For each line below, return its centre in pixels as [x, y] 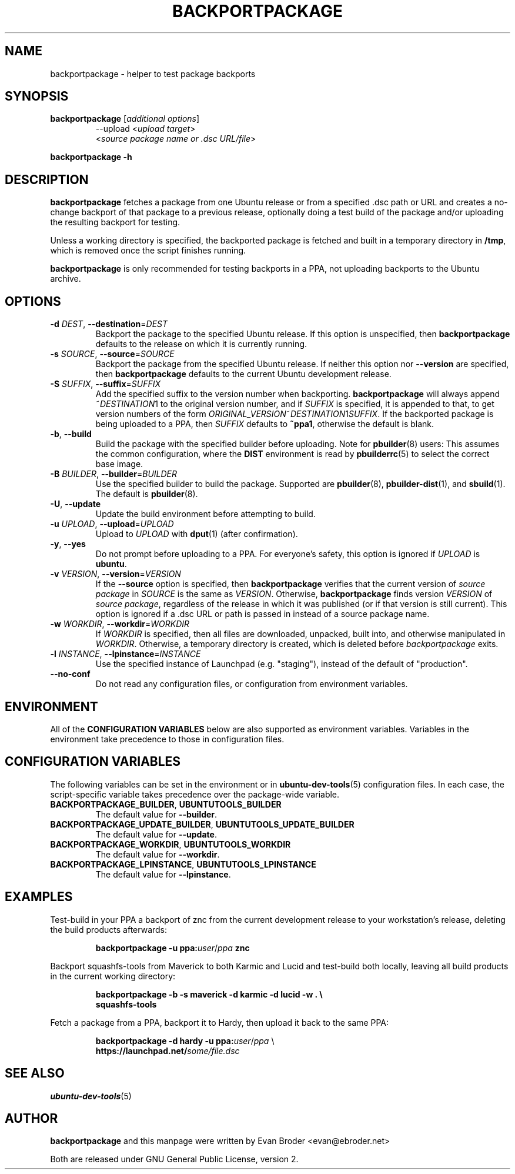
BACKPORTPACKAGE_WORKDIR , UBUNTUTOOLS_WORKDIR [170, 844]
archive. [66, 279]
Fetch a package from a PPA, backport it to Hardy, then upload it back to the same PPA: [220, 1022]
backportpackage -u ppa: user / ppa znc [173, 948]
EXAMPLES [39, 897]
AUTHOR [31, 1118]
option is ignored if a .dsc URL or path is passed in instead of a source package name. [262, 614]
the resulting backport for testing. [115, 222]
